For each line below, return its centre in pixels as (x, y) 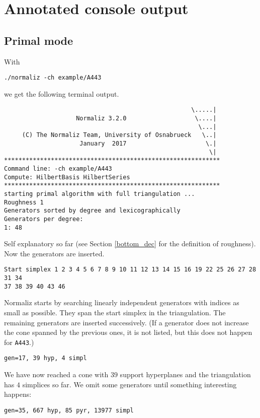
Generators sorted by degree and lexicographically (92, 211)
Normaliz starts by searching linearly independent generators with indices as (122, 302)
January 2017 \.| (148, 144)
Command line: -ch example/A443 (58, 169)
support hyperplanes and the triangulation (185, 374)
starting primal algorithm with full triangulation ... (100, 194)
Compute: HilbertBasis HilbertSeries (67, 177)
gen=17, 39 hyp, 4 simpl (46, 358)
